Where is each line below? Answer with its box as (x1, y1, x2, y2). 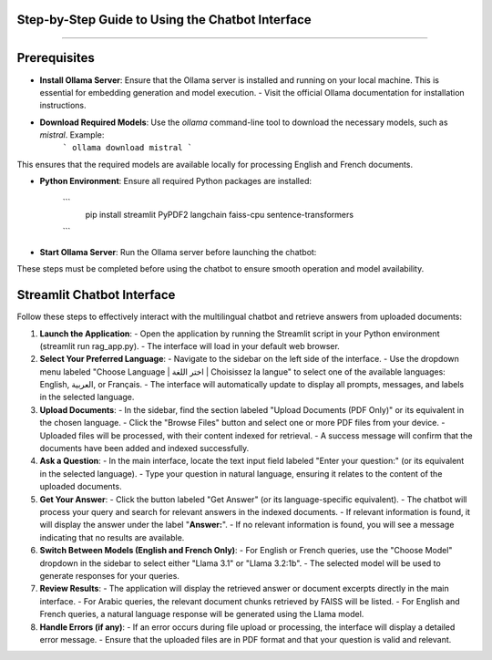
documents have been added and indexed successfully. (39, 443, 250, 454)
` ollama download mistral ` (62, 142, 193, 153)
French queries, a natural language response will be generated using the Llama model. (39, 609, 364, 620)
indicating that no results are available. (39, 531, 185, 542)
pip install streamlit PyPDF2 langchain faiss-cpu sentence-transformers (85, 210, 354, 221)
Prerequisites (16, 50, 95, 66)
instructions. (39, 100, 87, 111)
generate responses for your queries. (39, 570, 179, 581)
